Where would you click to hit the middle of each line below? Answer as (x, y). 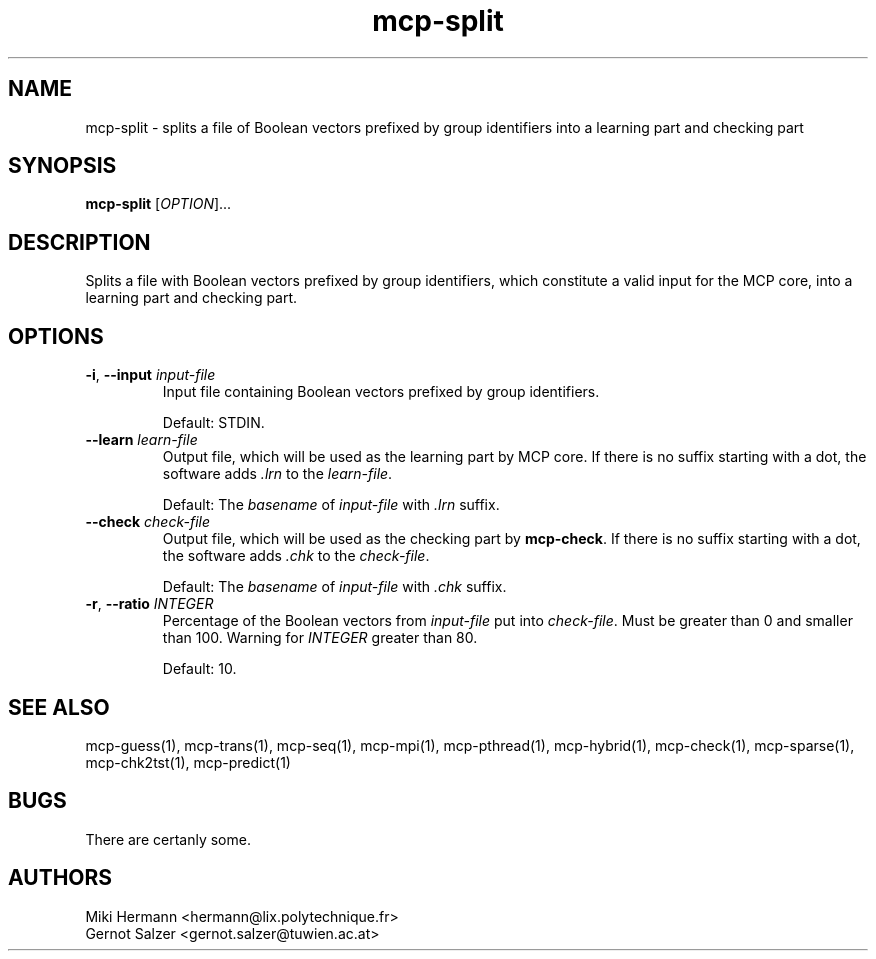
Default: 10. (199, 669)
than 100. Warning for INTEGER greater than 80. (320, 638)
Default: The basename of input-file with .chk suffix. (334, 587)
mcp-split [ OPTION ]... (158, 204)
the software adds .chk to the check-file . (296, 556)
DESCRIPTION (79, 242)
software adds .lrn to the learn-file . (277, 474)
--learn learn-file (141, 440)
